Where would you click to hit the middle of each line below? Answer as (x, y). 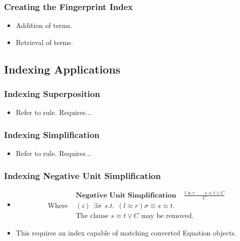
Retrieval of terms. (44, 42)
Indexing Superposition (52, 94)
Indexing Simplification (52, 134)
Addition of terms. (44, 25)
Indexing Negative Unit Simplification (82, 175)
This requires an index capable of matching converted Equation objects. (126, 233)
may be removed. (167, 216)
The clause (92, 216)
